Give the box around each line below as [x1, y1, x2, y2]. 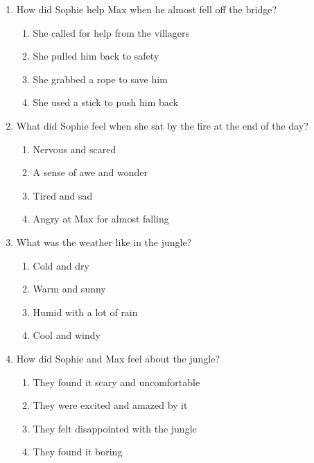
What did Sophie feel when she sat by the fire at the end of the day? [16, 118, 308, 132]
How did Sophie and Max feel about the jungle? [16, 351, 220, 365]
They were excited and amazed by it [33, 398, 188, 412]
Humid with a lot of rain [33, 304, 138, 319]
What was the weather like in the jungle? [16, 234, 192, 249]
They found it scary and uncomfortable [33, 374, 200, 389]
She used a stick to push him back [33, 95, 179, 110]
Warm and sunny [33, 281, 106, 296]
